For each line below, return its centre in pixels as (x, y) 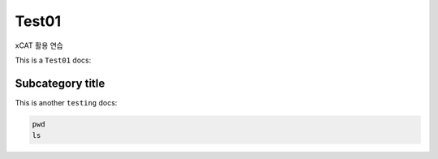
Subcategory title (60, 83)
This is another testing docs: (66, 102)
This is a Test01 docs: (53, 60)
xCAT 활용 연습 (39, 45)
